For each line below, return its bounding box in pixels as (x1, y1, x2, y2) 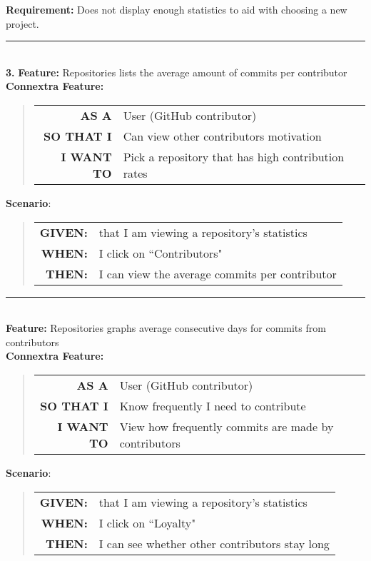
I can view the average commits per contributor (98, 265, 337, 282)
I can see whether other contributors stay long (98, 535, 330, 552)
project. (6, 16, 39, 31)
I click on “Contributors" (98, 244, 223, 261)
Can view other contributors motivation (123, 127, 322, 144)
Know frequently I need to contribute (119, 397, 306, 414)
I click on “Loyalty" (98, 514, 196, 531)
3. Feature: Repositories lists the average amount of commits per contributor (6, 64, 347, 79)
